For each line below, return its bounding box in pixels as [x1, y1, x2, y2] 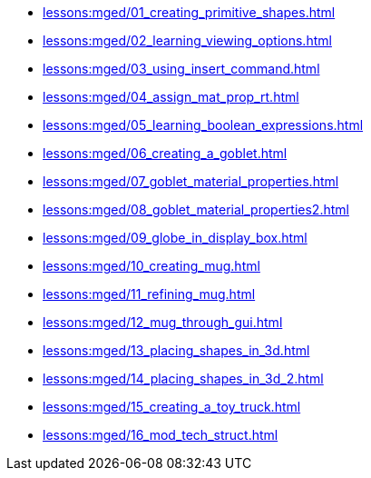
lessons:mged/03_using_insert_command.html [43, 61, 320, 76]
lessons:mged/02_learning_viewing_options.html [43, 33, 332, 48]
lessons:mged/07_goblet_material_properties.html [43, 174, 339, 189]
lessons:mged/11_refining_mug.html [43, 286, 256, 302]
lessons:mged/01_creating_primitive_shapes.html [43, 5, 336, 20]
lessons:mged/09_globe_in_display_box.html [43, 230, 308, 245]
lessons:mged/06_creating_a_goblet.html [43, 145, 288, 161]
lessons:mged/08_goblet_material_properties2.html [43, 202, 349, 217]
